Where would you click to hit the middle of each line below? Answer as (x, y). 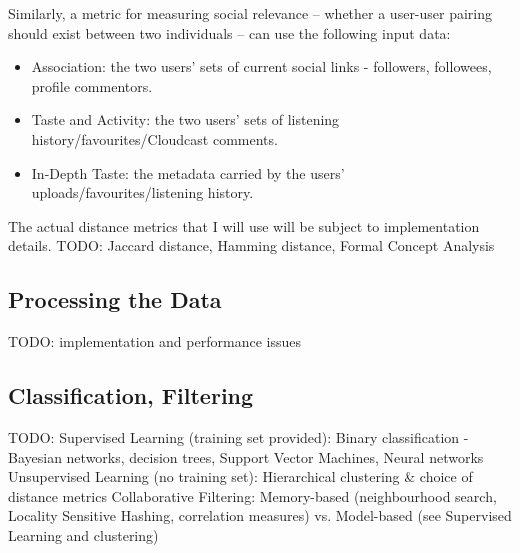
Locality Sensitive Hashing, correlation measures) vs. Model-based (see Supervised (260, 515)
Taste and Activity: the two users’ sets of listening (185, 119)
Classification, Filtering (131, 395)
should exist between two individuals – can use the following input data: (229, 32)
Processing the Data (115, 299)
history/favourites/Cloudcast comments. (154, 138)
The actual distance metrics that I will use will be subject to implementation (244, 225)
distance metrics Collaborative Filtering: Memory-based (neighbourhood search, (252, 495)
